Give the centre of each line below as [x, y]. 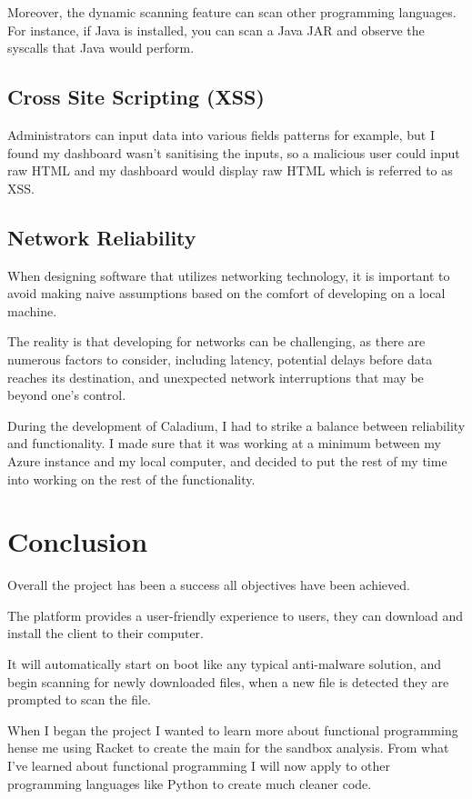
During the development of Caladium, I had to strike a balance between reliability [236, 425]
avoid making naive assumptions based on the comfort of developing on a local [226, 293]
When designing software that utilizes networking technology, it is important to [229, 275]
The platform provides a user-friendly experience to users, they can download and [236, 615]
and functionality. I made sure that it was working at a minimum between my [224, 443]
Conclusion [78, 541]
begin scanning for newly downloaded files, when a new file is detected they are [228, 681]
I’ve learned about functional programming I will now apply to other [199, 765]
